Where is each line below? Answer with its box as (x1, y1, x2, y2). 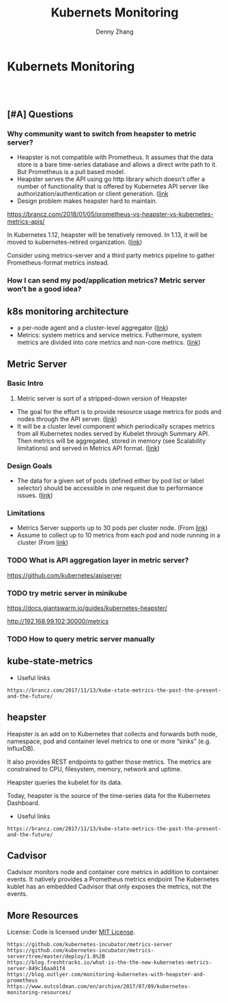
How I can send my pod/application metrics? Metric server (7, 276, 206, 285)
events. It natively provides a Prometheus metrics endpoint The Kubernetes (7, 875, 220, 884)
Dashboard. (7, 799, 40, 807)
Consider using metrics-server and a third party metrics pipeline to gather (7, 252, 215, 260)
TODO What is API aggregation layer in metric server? (7, 555, 189, 565)
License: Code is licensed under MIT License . (7, 928, 135, 936)
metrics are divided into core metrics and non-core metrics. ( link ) (16, 338, 201, 347)
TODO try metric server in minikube (7, 588, 128, 598)
